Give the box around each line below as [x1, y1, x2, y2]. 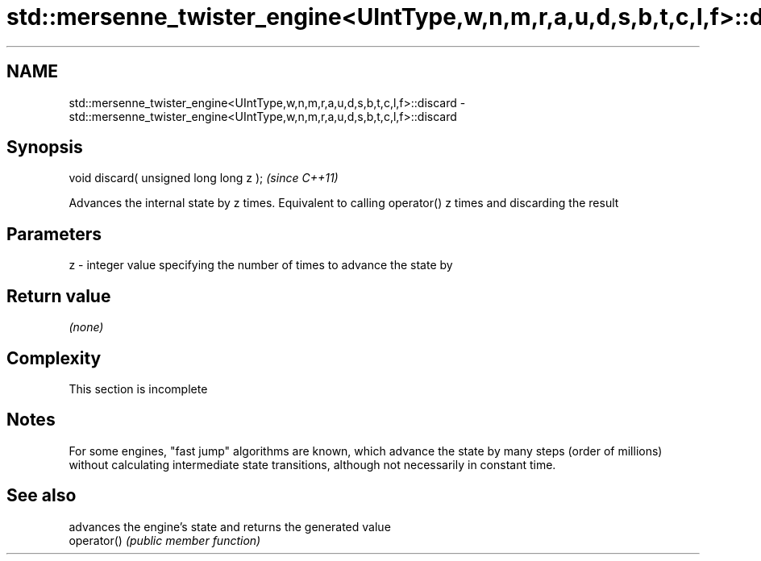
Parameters [6, 223, 102, 244]
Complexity [6, 347, 102, 368]
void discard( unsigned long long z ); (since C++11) [69, 171, 339, 185]
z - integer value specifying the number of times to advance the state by [69, 258, 453, 272]
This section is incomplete [69, 381, 208, 396]
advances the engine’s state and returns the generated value [69, 519, 391, 534]
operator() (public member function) [69, 533, 261, 547]
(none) [69, 320, 104, 335]
